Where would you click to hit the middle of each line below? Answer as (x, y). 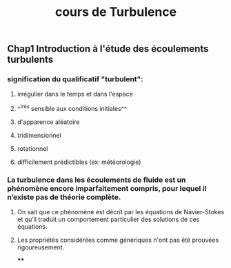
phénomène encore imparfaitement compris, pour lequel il (107, 189)
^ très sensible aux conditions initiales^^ (72, 108)
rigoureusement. (41, 247)
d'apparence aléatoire (48, 122)
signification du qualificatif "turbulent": (75, 79)
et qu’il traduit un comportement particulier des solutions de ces (108, 219)
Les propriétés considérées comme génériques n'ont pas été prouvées (118, 240)
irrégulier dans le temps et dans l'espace (75, 94)
